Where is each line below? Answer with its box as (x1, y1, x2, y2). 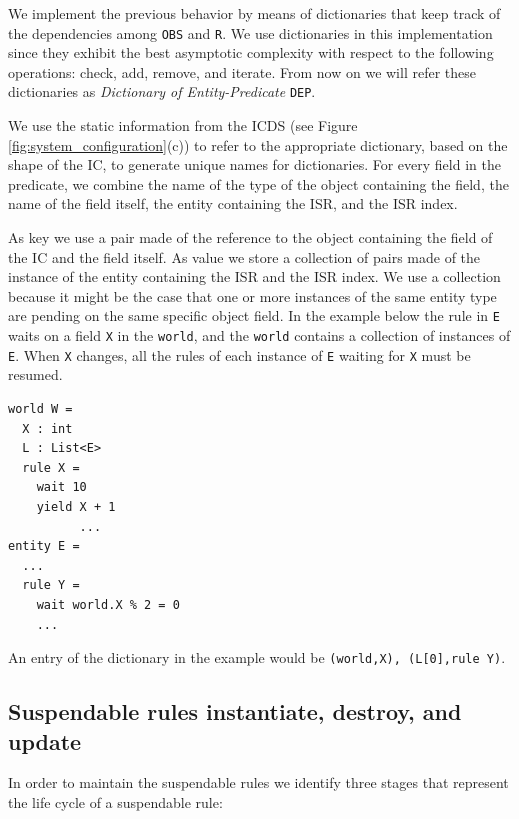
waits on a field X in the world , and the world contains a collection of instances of (8, 325, 511, 346)
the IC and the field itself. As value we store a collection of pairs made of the (8, 246, 481, 267)
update (8, 725, 82, 756)
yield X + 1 (36, 499, 116, 514)
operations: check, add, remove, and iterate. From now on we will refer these (8, 61, 476, 82)
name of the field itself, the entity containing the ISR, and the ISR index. (8, 193, 458, 214)
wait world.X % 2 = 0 (36, 597, 180, 612)
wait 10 (36, 480, 87, 495)
